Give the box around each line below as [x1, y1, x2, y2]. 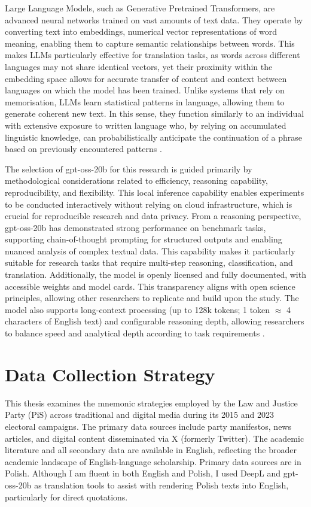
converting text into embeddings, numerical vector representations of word [5, 25, 278, 38]
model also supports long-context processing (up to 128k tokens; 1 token [5, 303, 270, 315]
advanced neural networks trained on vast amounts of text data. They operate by [5, 13, 303, 26]
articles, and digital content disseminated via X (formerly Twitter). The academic [5, 432, 304, 444]
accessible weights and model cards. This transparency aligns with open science [5, 280, 295, 292]
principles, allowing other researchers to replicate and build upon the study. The [5, 292, 299, 304]
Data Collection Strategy [5, 362, 215, 386]
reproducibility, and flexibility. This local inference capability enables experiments [5, 186, 304, 198]
